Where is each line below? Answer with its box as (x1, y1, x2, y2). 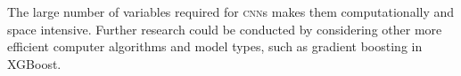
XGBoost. (7, 54, 62, 72)
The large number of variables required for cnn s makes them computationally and (7, 3, 455, 20)
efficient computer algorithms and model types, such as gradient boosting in (7, 37, 423, 56)
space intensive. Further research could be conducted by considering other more (7, 19, 442, 38)
